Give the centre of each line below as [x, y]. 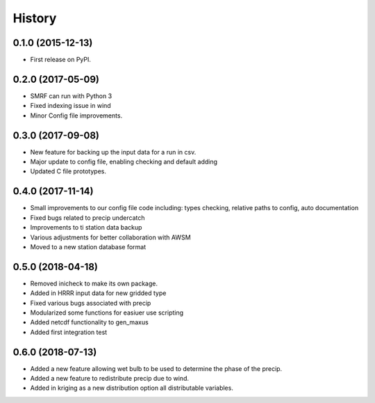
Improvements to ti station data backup [86, 228]
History [35, 18]
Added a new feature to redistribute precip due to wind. [109, 379]
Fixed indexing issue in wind [70, 106]
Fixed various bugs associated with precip [91, 303]
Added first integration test [69, 332]
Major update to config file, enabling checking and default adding [124, 162]
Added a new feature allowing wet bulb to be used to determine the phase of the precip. [156, 368]
